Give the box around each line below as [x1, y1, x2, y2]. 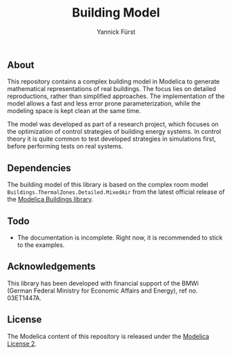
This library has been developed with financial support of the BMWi [7, 279, 199, 287]
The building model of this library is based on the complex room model [7, 181, 209, 189]
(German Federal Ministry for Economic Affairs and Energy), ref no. [7, 286, 198, 295]
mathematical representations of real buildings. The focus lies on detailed [7, 85, 216, 93]
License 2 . [7, 340, 37, 348]
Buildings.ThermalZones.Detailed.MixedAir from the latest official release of [7, 188, 225, 196]
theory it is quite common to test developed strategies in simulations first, [7, 135, 216, 143]
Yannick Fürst [96, 28, 136, 36]
